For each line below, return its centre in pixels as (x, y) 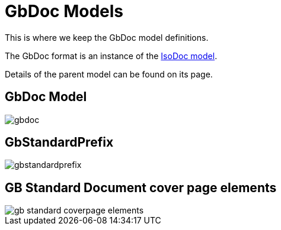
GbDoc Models (64, 11)
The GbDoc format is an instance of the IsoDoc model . (111, 56)
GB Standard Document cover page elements (141, 187)
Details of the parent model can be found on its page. (109, 74)
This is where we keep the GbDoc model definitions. (107, 37)
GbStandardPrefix (59, 142)
